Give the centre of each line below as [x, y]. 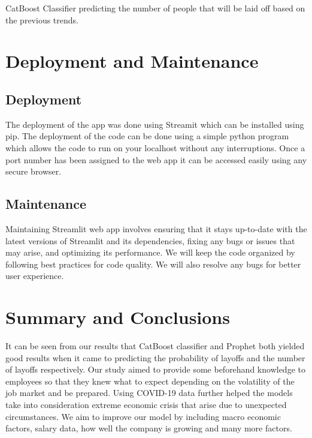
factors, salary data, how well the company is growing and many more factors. [149, 428]
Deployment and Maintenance [132, 61]
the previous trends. [42, 19]
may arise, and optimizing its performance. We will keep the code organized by [150, 252]
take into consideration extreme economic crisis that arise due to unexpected [146, 404]
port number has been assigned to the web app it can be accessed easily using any [156, 159]
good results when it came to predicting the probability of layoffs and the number [155, 357]
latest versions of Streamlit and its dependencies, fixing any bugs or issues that [150, 240]
